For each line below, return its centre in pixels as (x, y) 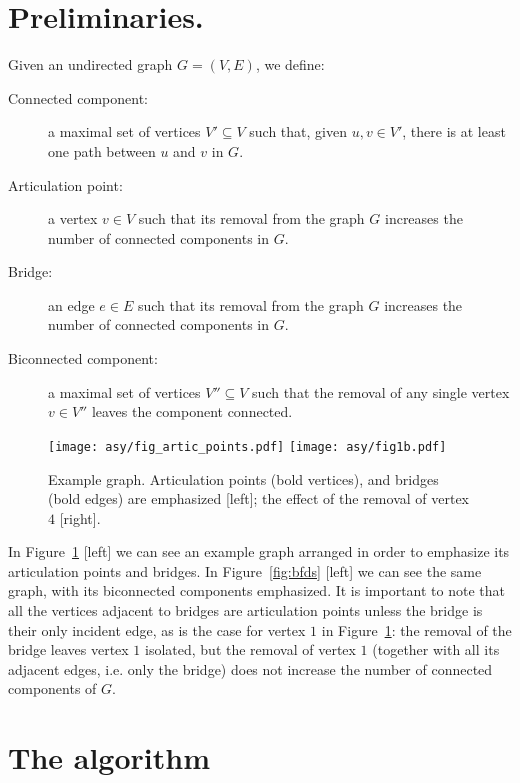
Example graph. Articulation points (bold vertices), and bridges (243, 478)
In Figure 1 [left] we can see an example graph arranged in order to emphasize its (259, 551)
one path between (102, 150)
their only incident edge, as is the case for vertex (157, 629)
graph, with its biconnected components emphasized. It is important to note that (256, 590)
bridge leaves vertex (68, 649)
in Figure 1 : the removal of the (416, 629)
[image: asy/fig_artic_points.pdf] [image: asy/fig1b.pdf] (247, 446)
